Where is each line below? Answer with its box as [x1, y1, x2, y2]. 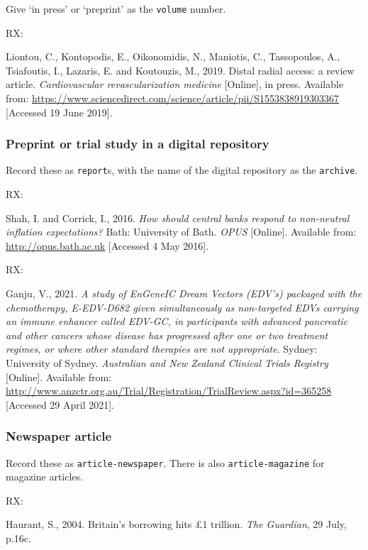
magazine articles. [6, 469, 83, 484]
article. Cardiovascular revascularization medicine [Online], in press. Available [6, 77, 344, 92]
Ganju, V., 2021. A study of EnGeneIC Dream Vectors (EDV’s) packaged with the [6, 286, 362, 301]
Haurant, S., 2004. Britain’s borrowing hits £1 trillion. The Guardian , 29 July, [6, 517, 347, 532]
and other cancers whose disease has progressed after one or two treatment [6, 327, 328, 342]
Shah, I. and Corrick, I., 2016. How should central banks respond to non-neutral [6, 210, 350, 225]
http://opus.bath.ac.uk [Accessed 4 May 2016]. [6, 238, 209, 253]
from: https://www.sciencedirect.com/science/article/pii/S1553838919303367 [6, 91, 340, 106]
